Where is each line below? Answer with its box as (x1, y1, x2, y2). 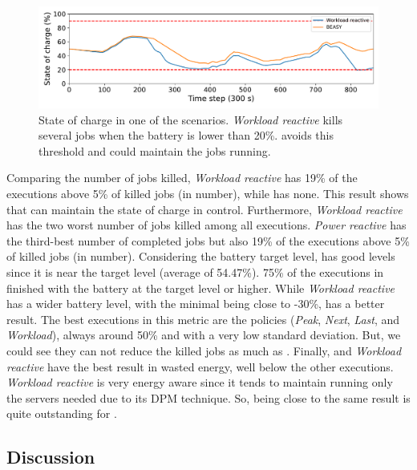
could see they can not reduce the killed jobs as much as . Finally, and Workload (6, 342, 402, 359)
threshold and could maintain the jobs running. (38, 142, 271, 159)
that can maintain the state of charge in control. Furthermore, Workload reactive (6, 201, 403, 217)
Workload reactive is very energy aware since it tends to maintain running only (6, 374, 393, 391)
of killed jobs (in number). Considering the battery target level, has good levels (6, 248, 395, 265)
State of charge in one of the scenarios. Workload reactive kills (38, 111, 343, 128)
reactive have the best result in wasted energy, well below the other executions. (6, 358, 394, 375)
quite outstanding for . (6, 405, 117, 422)
